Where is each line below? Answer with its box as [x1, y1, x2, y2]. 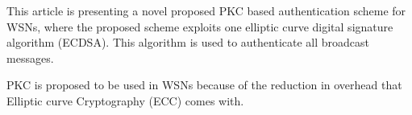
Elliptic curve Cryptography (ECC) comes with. [6, 92, 244, 109]
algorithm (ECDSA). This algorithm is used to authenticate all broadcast [6, 34, 370, 51]
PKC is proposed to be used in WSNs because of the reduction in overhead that [6, 76, 402, 93]
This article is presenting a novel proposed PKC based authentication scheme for [6, 2, 406, 18]
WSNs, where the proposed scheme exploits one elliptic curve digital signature [6, 18, 393, 35]
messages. [6, 49, 54, 66]
